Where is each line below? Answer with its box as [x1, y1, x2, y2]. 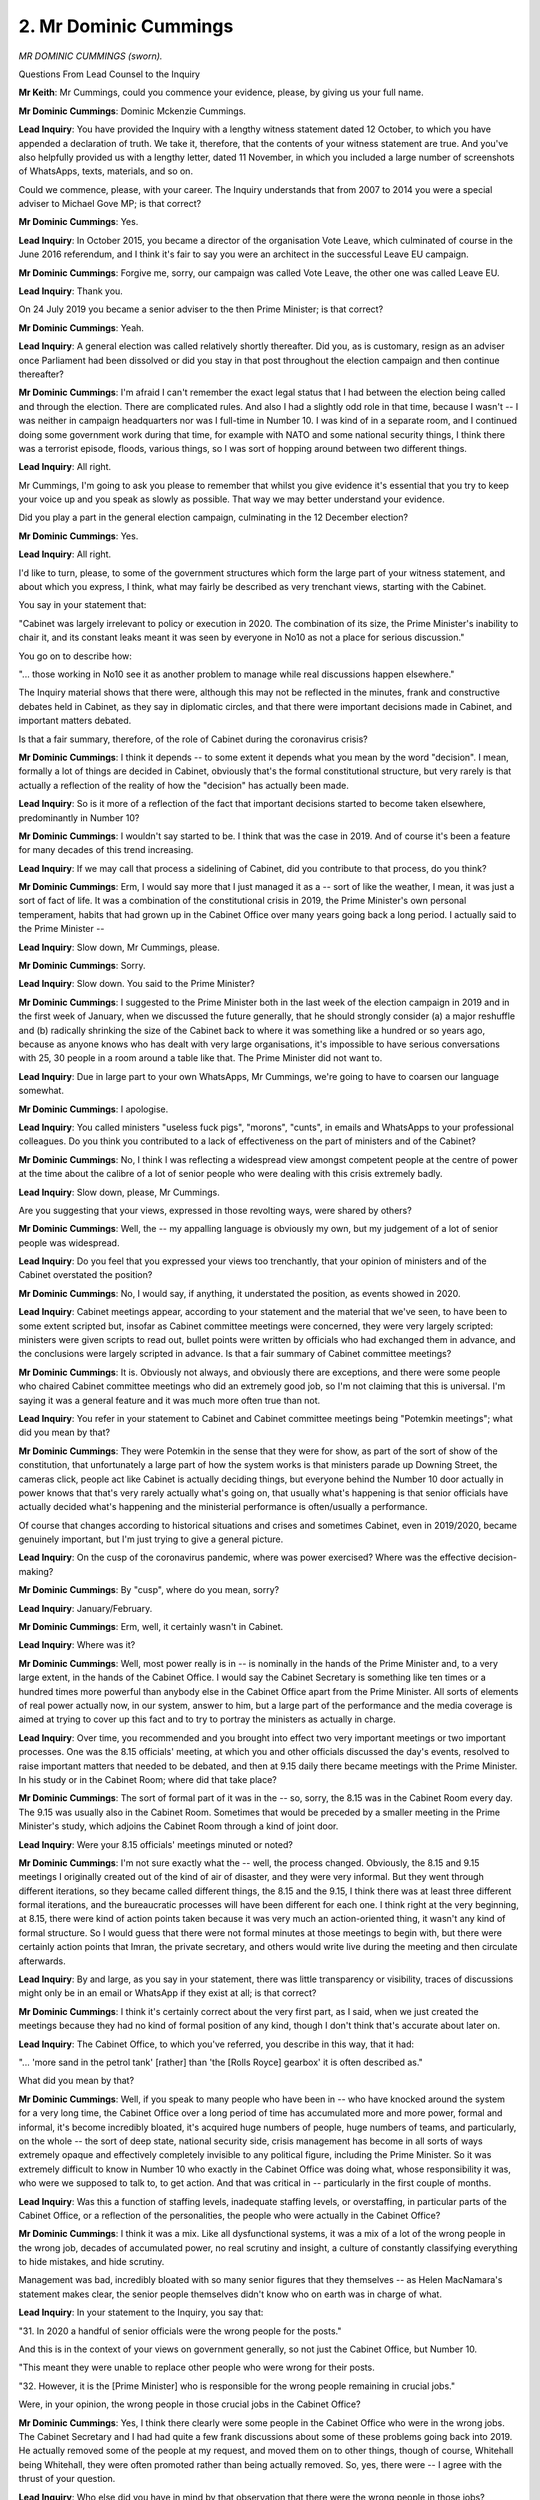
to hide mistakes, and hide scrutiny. [18, 2256, 165, 2268]
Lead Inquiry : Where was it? [18, 1639, 136, 1651]
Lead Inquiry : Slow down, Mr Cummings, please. [18, 941, 220, 953]
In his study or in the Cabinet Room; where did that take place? [18, 1773, 277, 1785]
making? [18, 1565, 54, 1577]
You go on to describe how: [18, 650, 132, 662]
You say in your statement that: [18, 599, 147, 611]
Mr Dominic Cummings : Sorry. [18, 960, 146, 972]
